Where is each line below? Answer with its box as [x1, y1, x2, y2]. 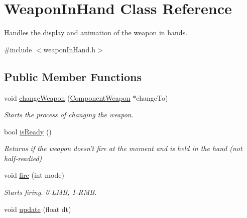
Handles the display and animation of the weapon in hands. [4, 27, 188, 38]
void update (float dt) [4, 203, 71, 214]
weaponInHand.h [43, 44, 96, 54]
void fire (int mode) [4, 170, 64, 180]
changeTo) [136, 92, 168, 103]
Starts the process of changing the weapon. [4, 109, 134, 120]
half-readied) [4, 153, 42, 163]
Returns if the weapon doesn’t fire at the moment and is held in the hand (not [4, 143, 242, 154]
